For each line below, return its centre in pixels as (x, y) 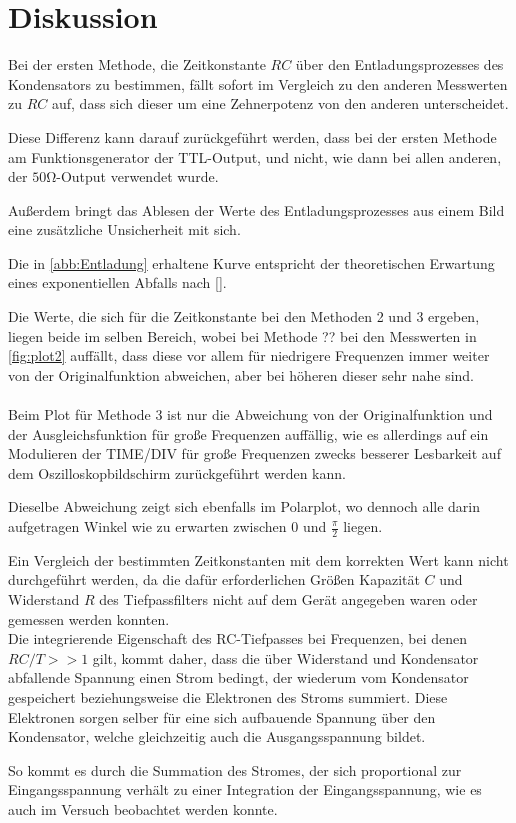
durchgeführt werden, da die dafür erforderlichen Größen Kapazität (214, 579)
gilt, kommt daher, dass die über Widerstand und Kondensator (285, 657)
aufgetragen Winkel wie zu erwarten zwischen (147, 526)
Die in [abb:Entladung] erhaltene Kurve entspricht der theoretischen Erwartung (251, 262)
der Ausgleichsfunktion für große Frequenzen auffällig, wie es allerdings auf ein (248, 433)
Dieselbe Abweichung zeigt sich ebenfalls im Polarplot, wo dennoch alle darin (244, 506)
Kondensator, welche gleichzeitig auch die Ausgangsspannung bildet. (217, 736)
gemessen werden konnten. (89, 618)
